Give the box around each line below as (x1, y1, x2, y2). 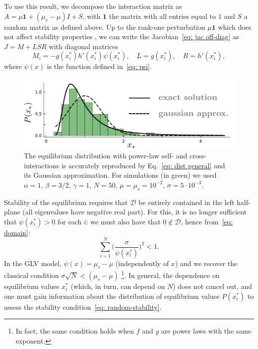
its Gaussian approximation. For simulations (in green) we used (24, 170, 217, 180)
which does (218, 21, 252, 32)
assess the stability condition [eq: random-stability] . (4, 301, 162, 312)
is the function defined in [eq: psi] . (47, 61, 152, 71)
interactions (24, 160, 60, 170)
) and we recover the (175, 258, 238, 268)
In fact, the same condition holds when (15, 326, 134, 336)
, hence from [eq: (181, 216, 233, 226)
